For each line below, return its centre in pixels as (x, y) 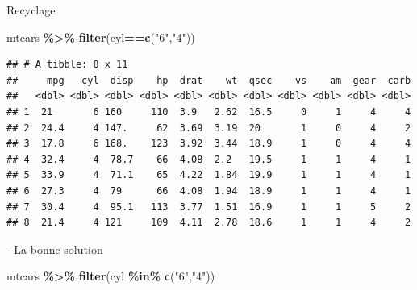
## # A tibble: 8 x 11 (67, 65)
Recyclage (31, 10)
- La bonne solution (55, 249)
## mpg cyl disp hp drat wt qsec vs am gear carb (209, 80)
